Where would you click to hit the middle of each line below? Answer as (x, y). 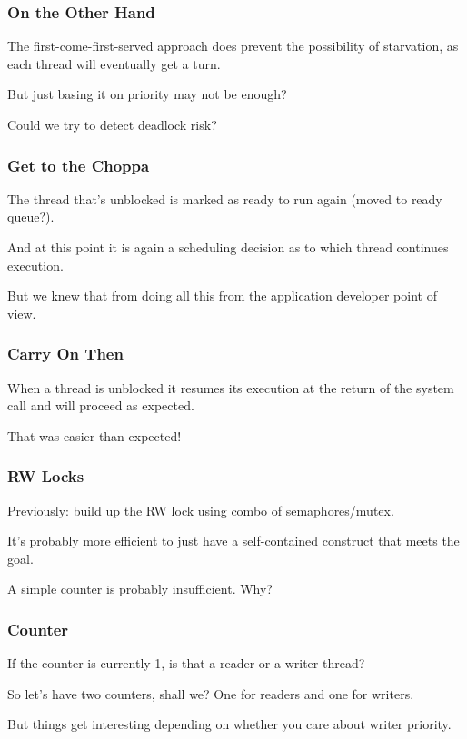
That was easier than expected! (94, 435)
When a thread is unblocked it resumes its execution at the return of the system (231, 387)
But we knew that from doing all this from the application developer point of (222, 296)
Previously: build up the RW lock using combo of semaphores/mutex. (201, 510)
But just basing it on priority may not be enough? (147, 94)
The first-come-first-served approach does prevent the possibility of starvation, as (233, 46)
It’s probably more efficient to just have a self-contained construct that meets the (233, 541)
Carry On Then (65, 354)
